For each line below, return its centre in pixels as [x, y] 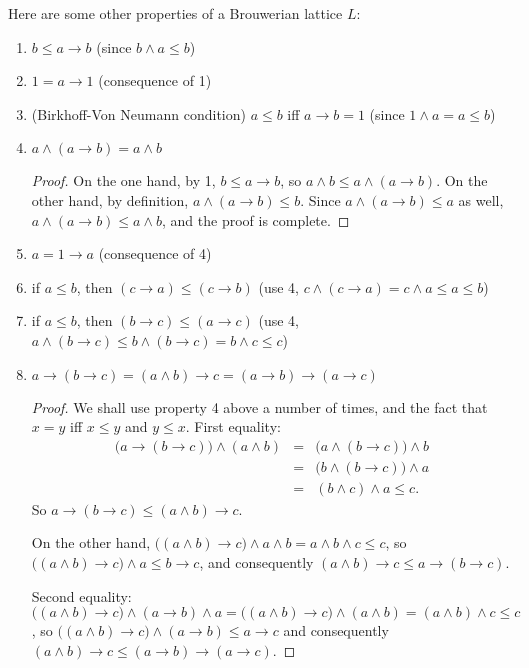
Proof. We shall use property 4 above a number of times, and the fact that [259, 406]
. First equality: [233, 426]
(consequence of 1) [155, 80]
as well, [481, 199]
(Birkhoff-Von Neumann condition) [138, 113]
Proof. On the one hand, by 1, [123, 180]
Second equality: [81, 595]
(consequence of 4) [155, 253]
